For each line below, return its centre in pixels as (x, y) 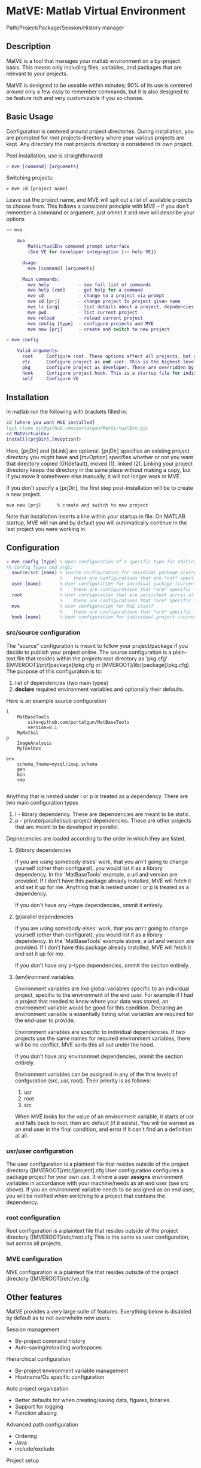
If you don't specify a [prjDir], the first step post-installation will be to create (100, 488)
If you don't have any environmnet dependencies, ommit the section (99, 1056)
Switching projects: (30, 178)
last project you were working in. (46, 529)
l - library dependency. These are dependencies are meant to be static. (103, 814)
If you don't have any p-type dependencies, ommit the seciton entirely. (102, 965)
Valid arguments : (39, 351)
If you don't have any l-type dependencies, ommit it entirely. (89, 905)
